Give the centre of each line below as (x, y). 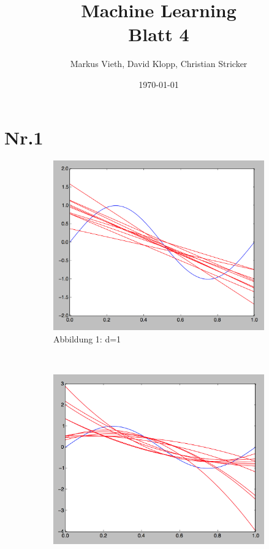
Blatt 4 (159, 34)
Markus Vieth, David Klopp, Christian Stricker (159, 64)
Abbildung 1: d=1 (87, 338)
